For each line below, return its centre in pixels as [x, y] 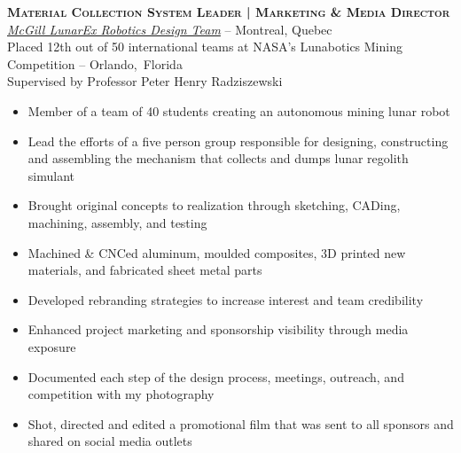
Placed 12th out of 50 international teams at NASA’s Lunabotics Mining [205, 47]
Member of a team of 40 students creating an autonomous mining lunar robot [239, 110]
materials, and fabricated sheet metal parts [145, 270]
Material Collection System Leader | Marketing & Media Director [229, 12]
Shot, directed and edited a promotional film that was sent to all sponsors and [241, 423]
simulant [51, 175]
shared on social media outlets [110, 441]
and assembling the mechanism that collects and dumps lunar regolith [218, 158]
